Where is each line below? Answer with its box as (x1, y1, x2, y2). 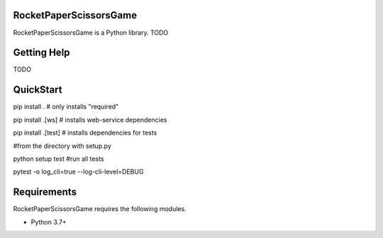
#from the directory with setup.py (13, 142, 111, 150)
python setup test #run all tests (13, 154, 104, 163)
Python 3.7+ (30, 217, 67, 226)
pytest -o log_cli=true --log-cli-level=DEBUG (13, 167, 144, 176)
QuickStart (13, 84, 63, 96)
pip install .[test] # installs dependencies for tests (13, 128, 157, 137)
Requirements (13, 186, 77, 198)
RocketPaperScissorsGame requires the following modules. (13, 205, 187, 213)
